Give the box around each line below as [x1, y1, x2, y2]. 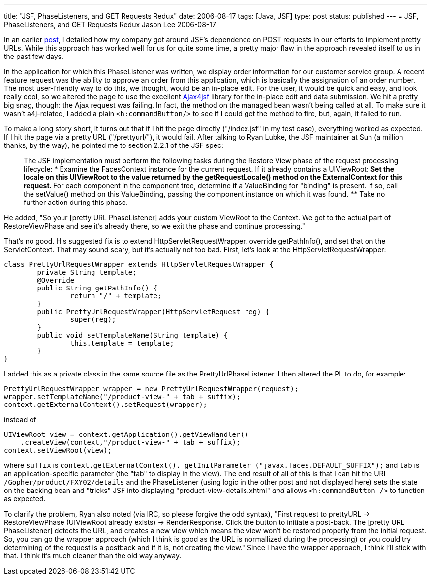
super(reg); [70, 316, 116, 323]
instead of [4, 415, 36, 424]
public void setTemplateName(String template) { [37, 331, 228, 339]
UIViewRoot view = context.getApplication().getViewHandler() [4, 431, 249, 438]
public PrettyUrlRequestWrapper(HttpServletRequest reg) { [37, 308, 270, 316]
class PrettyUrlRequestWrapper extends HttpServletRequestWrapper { [4, 261, 274, 268]
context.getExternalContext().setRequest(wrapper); [4, 401, 208, 408]
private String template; [37, 268, 137, 276]
